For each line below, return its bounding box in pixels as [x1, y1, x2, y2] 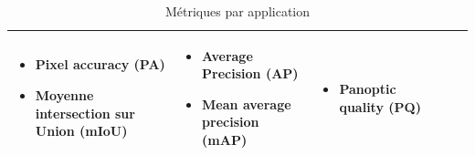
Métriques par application [164, 2, 311, 20]
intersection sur [35, 103, 135, 122]
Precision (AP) [202, 64, 299, 83]
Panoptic [339, 78, 396, 98]
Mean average [202, 94, 291, 113]
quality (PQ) [339, 97, 421, 116]
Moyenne [35, 85, 94, 104]
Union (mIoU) [35, 121, 128, 140]
